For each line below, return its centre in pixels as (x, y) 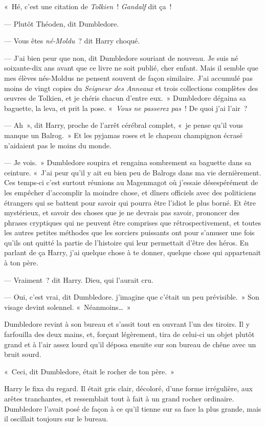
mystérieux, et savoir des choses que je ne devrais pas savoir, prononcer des (122, 212)
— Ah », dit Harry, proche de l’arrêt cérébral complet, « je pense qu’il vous (124, 125)
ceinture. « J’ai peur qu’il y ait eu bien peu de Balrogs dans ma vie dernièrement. (133, 172)
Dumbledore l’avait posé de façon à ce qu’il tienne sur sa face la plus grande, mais (133, 408)
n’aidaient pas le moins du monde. (58, 145)
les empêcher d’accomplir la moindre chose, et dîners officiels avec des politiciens (130, 192)
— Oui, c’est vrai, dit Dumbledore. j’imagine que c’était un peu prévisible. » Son (132, 297)
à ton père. (21, 263)
